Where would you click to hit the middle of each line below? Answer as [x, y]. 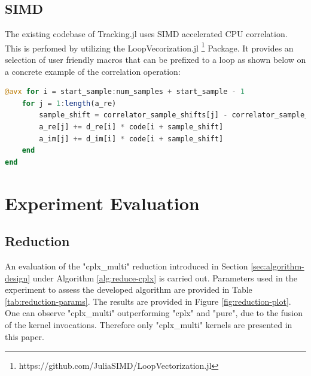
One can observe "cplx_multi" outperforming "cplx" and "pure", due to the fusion [154, 313]
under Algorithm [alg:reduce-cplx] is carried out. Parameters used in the [165, 278]
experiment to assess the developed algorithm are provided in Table [129, 289]
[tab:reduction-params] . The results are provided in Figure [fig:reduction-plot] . [148, 301]
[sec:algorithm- [278, 266]
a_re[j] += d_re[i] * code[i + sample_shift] [131, 127]
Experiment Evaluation [102, 203]
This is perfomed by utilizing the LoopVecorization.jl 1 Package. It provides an [149, 47]
